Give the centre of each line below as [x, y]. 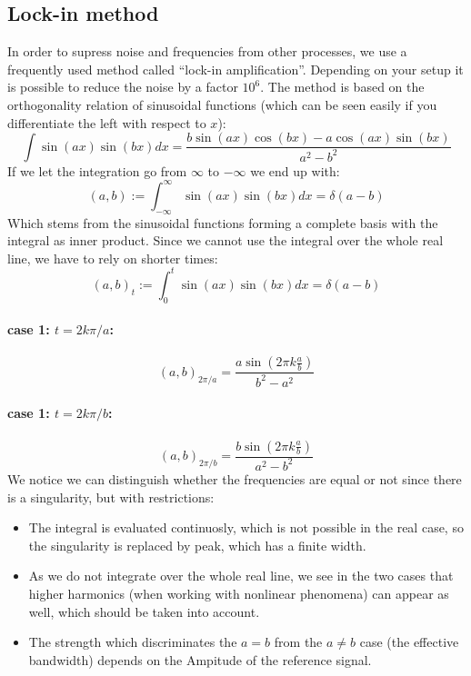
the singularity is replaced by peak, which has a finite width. [197, 545]
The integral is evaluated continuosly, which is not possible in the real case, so [246, 527]
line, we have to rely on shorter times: [113, 258]
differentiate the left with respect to [107, 122]
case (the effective [409, 642]
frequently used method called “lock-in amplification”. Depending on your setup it [235, 69]
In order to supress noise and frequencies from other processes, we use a [207, 51]
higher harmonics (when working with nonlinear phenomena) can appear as [239, 593]
